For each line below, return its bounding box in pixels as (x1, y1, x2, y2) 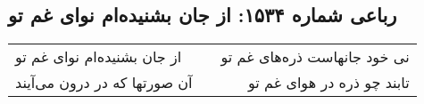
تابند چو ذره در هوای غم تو (248, 72, 410, 93)
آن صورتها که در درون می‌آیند (15, 72, 193, 93)
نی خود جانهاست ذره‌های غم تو (220, 46, 410, 68)
